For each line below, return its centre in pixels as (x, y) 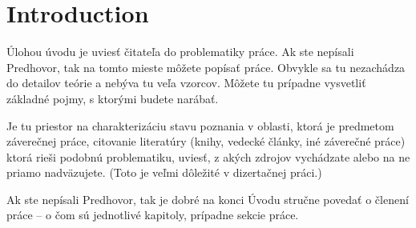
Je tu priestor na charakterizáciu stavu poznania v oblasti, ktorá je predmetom (200, 125)
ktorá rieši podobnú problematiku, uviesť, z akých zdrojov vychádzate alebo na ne (208, 156)
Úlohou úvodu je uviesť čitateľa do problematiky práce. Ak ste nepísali (180, 52)
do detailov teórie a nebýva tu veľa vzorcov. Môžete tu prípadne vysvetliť (186, 83)
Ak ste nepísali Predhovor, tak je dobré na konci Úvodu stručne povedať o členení (208, 199)
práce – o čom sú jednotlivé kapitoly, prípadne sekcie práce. (153, 215)
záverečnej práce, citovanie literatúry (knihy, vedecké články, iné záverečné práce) (206, 141)
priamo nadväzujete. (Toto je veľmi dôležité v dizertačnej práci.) (164, 172)
